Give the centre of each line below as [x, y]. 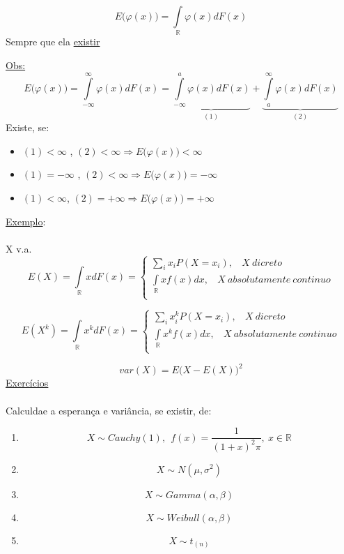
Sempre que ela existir [53, 42]
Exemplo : [26, 221]
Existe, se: [28, 127]
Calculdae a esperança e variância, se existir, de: [109, 410]
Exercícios [27, 383]
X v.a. [19, 248]
